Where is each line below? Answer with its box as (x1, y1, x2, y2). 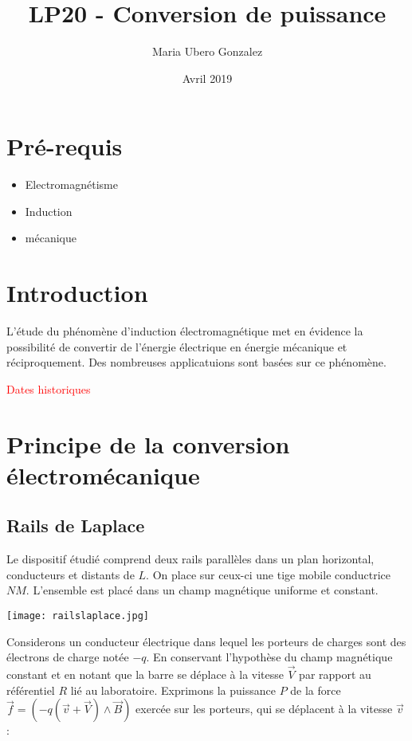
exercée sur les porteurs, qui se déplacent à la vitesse (135, 700, 393, 717)
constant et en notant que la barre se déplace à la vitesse (6, 666, 284, 683)
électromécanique (6, 458, 200, 491)
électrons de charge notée (6, 649, 129, 665)
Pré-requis (6, 130, 123, 163)
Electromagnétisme (25, 176, 118, 193)
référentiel (6, 681, 55, 698)
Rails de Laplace (6, 513, 145, 538)
